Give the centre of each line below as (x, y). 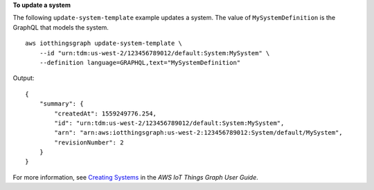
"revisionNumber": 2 (89, 142)
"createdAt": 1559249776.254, (106, 113)
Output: (24, 78)
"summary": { (61, 104)
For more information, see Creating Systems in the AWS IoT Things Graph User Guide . (136, 177)
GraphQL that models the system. (61, 27)
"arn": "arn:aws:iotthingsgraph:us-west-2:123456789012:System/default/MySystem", (198, 133)
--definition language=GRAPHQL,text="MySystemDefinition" (140, 63)
